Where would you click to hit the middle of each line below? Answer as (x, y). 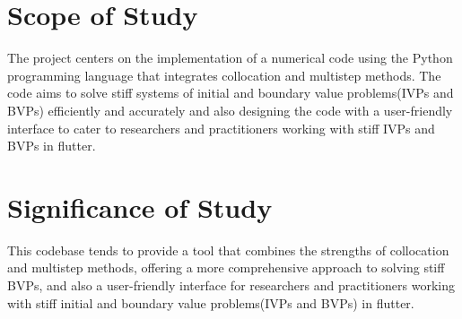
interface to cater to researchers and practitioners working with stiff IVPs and (221, 128)
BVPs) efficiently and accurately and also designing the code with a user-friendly (230, 110)
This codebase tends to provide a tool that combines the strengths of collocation (228, 250)
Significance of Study (140, 207)
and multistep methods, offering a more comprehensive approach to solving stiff (226, 267)
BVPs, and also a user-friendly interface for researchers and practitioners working (231, 285)
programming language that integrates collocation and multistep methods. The (224, 75)
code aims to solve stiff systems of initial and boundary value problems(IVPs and (231, 93)
